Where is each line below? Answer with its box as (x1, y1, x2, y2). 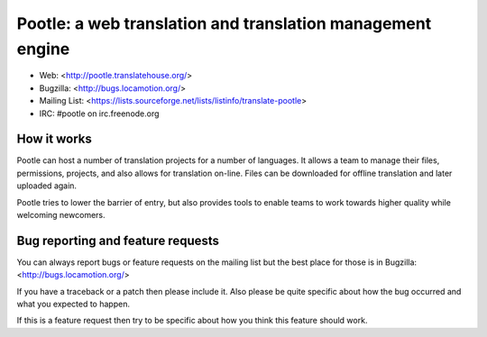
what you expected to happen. (16, 298, 131, 310)
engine (16, 39, 70, 59)
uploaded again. (16, 180, 77, 191)
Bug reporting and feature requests (16, 232, 220, 248)
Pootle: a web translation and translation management (16, 14, 432, 33)
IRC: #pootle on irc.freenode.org (39, 108, 160, 119)
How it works (16, 132, 92, 147)
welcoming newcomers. (16, 209, 106, 220)
